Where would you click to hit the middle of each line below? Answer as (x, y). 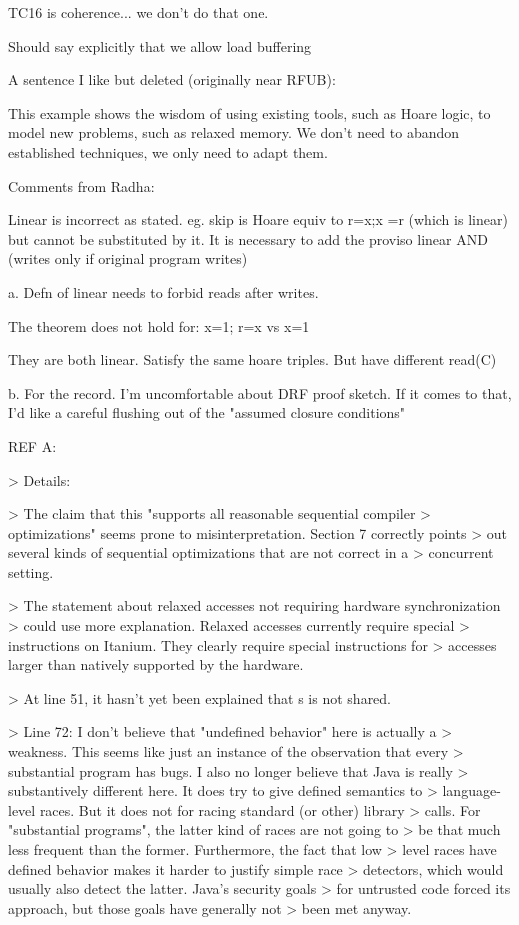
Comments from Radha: (81, 185)
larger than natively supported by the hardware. (156, 664)
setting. (31, 571)
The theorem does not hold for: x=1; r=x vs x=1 (159, 325)
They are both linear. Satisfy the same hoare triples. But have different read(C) (252, 359)
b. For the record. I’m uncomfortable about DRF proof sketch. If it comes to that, (260, 392)
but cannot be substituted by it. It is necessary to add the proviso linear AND (248, 238)
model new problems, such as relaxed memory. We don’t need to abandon (234, 132)
